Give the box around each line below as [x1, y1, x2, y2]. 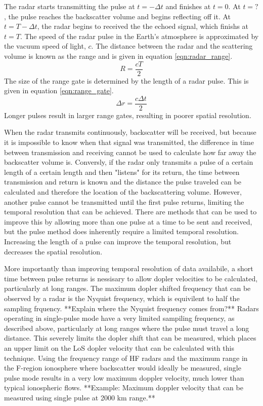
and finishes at [165, 1, 211, 11]
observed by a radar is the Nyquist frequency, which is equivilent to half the [4, 292, 240, 303]
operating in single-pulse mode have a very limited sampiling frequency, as [4, 313, 235, 323]
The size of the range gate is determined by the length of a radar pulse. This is [4, 75, 249, 86]
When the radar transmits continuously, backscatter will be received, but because [4, 127, 256, 137]
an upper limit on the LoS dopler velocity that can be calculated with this [4, 342, 234, 353]
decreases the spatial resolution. [4, 246, 103, 256]
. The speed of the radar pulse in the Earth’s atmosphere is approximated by [20, 30, 259, 41]
